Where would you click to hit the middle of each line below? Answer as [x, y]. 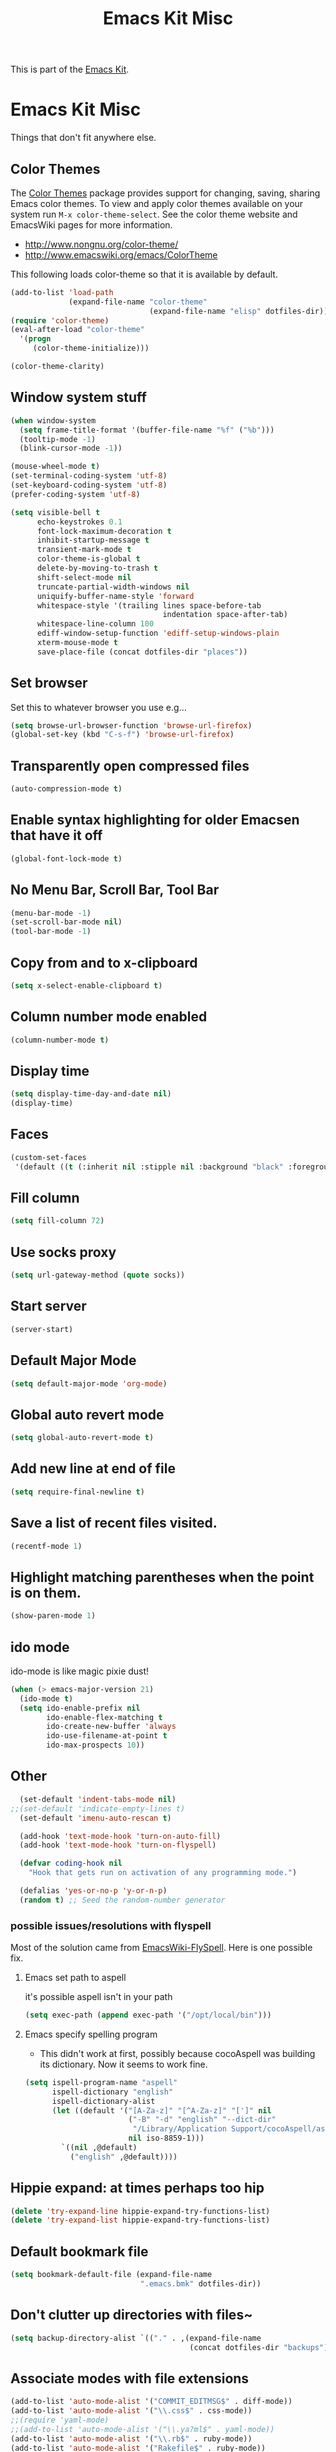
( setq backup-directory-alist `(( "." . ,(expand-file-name [136, 2338]
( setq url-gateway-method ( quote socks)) [98, 1275]
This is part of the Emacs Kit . [70, 69]
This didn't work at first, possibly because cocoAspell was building [177, 2053]
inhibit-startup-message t [93, 540]
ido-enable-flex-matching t [104, 1717]
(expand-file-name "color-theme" [138, 302]
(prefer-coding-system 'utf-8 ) [75, 494]
